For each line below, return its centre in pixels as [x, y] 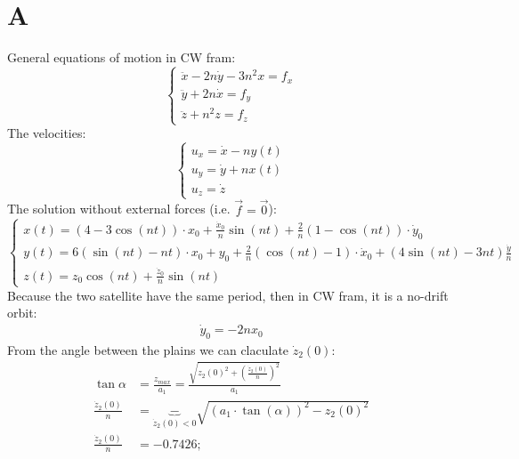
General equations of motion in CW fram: [122, 57]
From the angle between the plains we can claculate [148, 349]
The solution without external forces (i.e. [119, 209]
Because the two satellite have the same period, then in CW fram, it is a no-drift [228, 295]
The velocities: [47, 133]
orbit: [22, 313]
